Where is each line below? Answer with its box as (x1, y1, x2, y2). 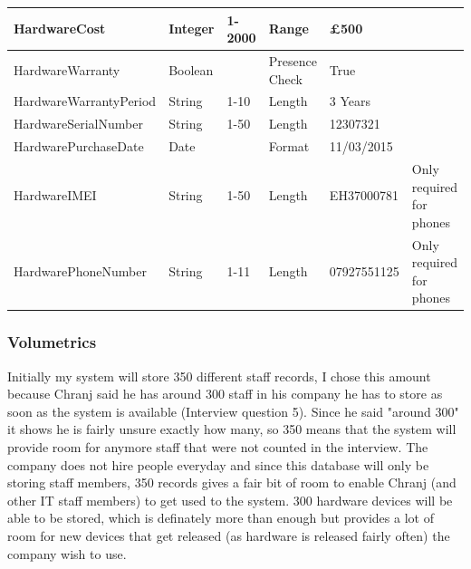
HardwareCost (14, 19, 106, 38)
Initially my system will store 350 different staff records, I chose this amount (7, 366, 431, 385)
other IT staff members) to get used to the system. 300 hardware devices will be (7, 490, 453, 509)
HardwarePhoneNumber (14, 261, 147, 280)
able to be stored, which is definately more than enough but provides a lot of (7, 508, 434, 527)
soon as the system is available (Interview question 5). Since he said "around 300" (7, 401, 459, 420)
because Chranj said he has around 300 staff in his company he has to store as (7, 384, 443, 403)
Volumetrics (7, 331, 97, 353)
